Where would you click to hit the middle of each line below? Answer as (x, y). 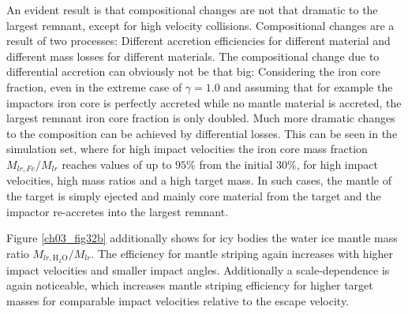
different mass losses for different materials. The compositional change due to (193, 56)
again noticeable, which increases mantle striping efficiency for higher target (190, 285)
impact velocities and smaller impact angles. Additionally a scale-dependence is (198, 269)
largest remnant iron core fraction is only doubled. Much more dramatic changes (201, 118)
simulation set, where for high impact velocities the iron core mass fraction (187, 149)
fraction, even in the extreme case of (94, 86)
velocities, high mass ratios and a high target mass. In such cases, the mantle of (199, 180)
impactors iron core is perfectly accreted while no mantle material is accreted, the (204, 102)
